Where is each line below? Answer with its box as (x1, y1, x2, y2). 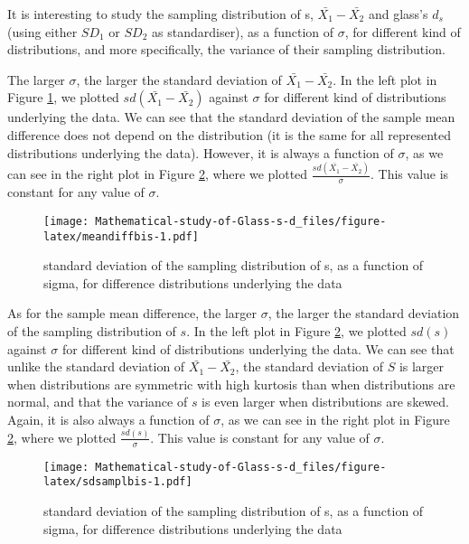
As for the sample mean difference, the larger (7, 304, 257, 323)
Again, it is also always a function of (7, 409, 210, 428)
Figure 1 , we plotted (7, 88, 119, 107)
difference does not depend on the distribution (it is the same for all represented (7, 125, 451, 144)
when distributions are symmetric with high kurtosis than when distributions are (7, 374, 455, 393)
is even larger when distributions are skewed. (202, 392, 449, 411)
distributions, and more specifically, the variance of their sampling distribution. (7, 40, 446, 59)
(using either (7, 22, 78, 41)
